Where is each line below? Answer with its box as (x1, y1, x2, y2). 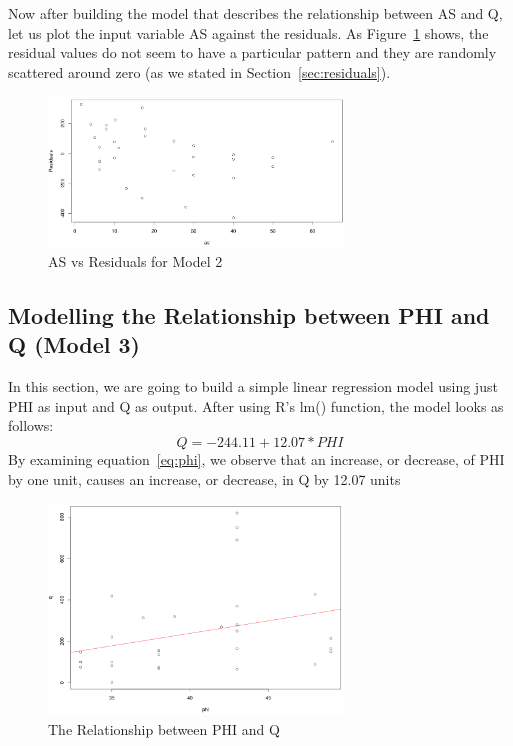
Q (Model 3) (8, 329, 140, 360)
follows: (8, 415, 54, 436)
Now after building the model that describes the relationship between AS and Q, (8, 3, 503, 23)
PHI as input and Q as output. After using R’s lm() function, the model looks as (8, 395, 504, 416)
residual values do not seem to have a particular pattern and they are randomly (8, 42, 497, 63)
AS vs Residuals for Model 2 (48, 250, 223, 271)
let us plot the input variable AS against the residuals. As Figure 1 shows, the (8, 22, 489, 43)
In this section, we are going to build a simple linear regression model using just (8, 376, 498, 397)
